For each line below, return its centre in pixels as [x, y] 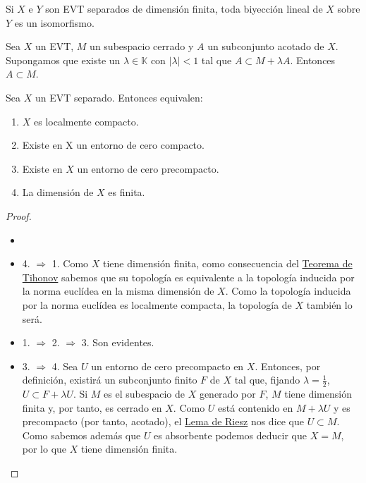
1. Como [70, 263]
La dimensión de [58, 192]
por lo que [44, 449]
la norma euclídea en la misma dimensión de [118, 291]
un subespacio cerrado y [142, 46]
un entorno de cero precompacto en [167, 366]
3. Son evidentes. [118, 342]
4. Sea [65, 366]
